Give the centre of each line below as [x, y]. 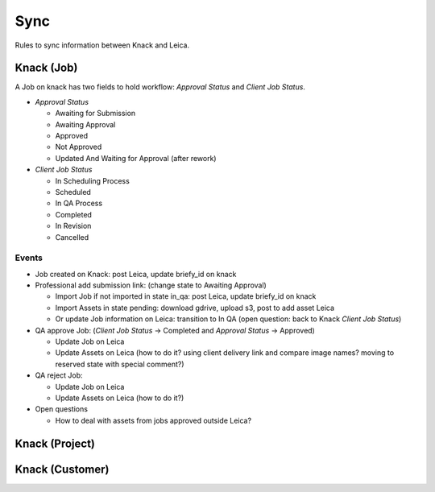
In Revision [73, 226]
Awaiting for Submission [95, 114]
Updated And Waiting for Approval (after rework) [136, 158]
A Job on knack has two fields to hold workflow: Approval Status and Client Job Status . [160, 87]
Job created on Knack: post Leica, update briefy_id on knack [136, 274]
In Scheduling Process [93, 180]
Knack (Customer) [62, 469]
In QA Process [79, 203]
